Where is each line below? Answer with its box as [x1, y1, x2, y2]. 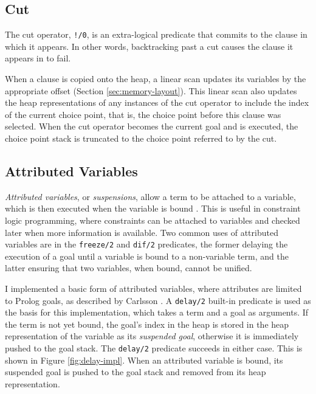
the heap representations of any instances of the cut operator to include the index [5, 96, 309, 109]
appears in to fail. [5, 52, 71, 64]
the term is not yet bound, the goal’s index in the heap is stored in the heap [5, 317, 289, 330]
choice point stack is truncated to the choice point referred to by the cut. [5, 132, 277, 145]
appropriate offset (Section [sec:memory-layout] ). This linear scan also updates [5, 84, 297, 97]
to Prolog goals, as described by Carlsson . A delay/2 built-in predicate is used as [5, 294, 311, 306]
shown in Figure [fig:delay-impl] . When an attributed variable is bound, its [5, 353, 283, 366]
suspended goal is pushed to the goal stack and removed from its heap [5, 365, 266, 378]
